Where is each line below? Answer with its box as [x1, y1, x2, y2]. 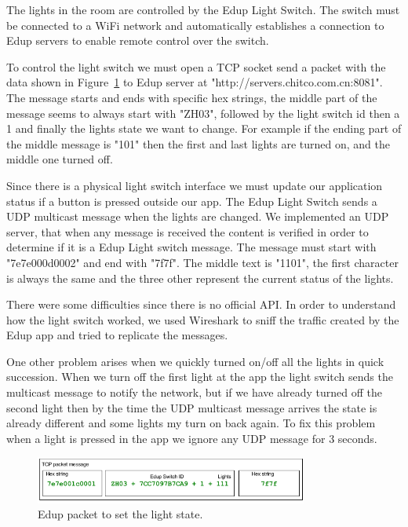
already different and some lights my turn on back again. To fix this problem [6, 415, 376, 431]
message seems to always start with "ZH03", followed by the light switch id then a [6, 104, 400, 121]
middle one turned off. [6, 151, 113, 167]
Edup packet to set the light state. [38, 506, 203, 522]
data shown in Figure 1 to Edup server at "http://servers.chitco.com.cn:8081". [6, 74, 383, 90]
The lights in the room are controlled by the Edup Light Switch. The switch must [6, 2, 400, 17]
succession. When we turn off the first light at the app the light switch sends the [6, 368, 393, 385]
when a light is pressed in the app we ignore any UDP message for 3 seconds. [6, 430, 377, 446]
